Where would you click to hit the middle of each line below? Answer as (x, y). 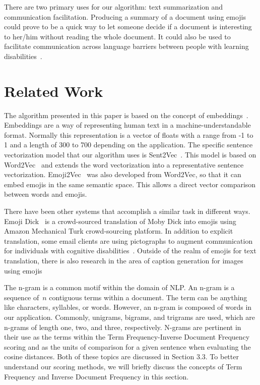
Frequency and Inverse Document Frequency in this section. (96, 376)
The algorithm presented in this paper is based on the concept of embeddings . (126, 115)
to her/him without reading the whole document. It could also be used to (117, 36)
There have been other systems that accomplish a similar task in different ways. (127, 211)
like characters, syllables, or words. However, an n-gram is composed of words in (128, 307)
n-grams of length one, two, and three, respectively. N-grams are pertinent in (123, 327)
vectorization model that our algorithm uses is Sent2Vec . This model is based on (130, 155)
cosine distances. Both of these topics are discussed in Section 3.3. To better (121, 356)
